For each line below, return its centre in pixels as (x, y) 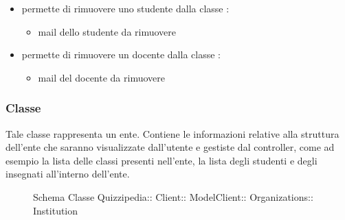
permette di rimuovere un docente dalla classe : (121, 54)
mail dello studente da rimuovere (107, 31)
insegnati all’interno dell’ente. (68, 174)
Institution (56, 210)
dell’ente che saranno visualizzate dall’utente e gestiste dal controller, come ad (170, 147)
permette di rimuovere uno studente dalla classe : (125, 8)
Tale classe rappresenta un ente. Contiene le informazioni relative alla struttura (172, 133)
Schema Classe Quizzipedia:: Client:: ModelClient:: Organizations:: (173, 196)
